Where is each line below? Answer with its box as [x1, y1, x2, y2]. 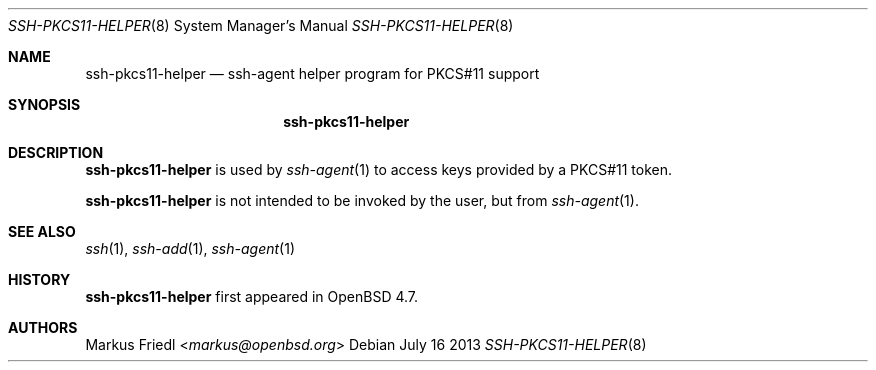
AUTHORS [8, 319, 78, 336]
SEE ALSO [8, 223, 76, 240]
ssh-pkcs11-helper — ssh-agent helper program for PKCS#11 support [85, 65, 540, 82]
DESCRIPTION [8, 144, 104, 161]
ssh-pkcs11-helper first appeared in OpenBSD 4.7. [85, 288, 419, 305]
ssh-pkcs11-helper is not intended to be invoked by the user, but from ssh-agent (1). [85, 192, 639, 209]
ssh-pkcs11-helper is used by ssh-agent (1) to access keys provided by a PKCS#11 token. [85, 161, 673, 178]
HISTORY [8, 271, 71, 288]
